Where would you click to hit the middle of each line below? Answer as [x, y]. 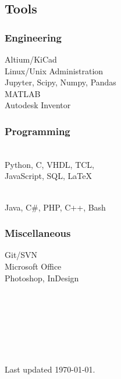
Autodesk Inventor [38, 105]
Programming [38, 131]
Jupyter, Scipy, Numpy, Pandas [61, 82]
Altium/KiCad [31, 59]
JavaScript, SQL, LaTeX [48, 176]
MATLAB [23, 93]
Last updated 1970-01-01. [50, 369]
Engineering [33, 37]
